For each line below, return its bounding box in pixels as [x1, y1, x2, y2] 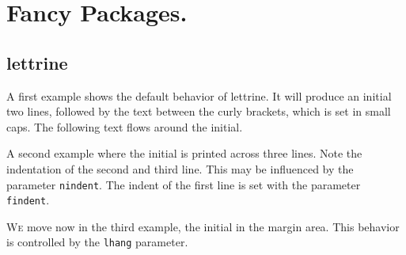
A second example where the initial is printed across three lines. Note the [6, 145, 362, 162]
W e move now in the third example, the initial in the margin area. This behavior [6, 218, 400, 234]
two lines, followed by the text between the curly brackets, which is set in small [6, 103, 391, 120]
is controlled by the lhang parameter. [6, 234, 188, 250]
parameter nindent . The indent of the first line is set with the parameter [6, 176, 361, 192]
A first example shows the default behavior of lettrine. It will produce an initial [6, 87, 392, 104]
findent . [6, 192, 50, 208]
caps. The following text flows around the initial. [6, 118, 243, 135]
